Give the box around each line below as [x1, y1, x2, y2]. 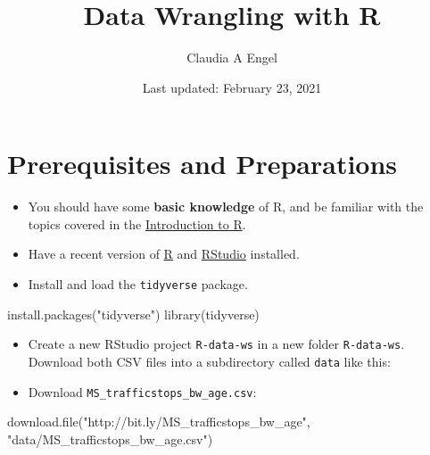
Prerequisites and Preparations [7, 145, 398, 182]
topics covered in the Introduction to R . [28, 214, 246, 233]
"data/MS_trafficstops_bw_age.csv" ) [7, 429, 213, 448]
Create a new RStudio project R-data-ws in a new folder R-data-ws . [28, 335, 405, 353]
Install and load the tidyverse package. [28, 275, 248, 294]
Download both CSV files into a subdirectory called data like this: [28, 352, 391, 370]
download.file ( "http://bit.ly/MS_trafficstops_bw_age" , [7, 412, 310, 431]
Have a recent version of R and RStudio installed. [28, 244, 300, 263]
